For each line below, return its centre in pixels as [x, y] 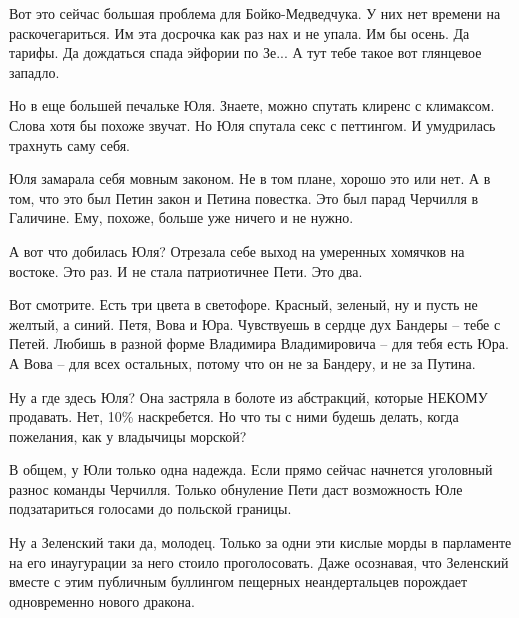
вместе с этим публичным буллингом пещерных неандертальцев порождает [238, 581]
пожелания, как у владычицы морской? [128, 435]
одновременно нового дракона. [102, 600]
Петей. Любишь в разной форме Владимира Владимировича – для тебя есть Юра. [259, 343]
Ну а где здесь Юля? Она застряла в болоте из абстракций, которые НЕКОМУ [248, 396]
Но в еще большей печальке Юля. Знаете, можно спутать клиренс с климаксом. [252, 105]
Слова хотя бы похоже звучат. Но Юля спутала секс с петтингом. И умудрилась [252, 124]
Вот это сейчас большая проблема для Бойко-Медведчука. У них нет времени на [255, 13]
